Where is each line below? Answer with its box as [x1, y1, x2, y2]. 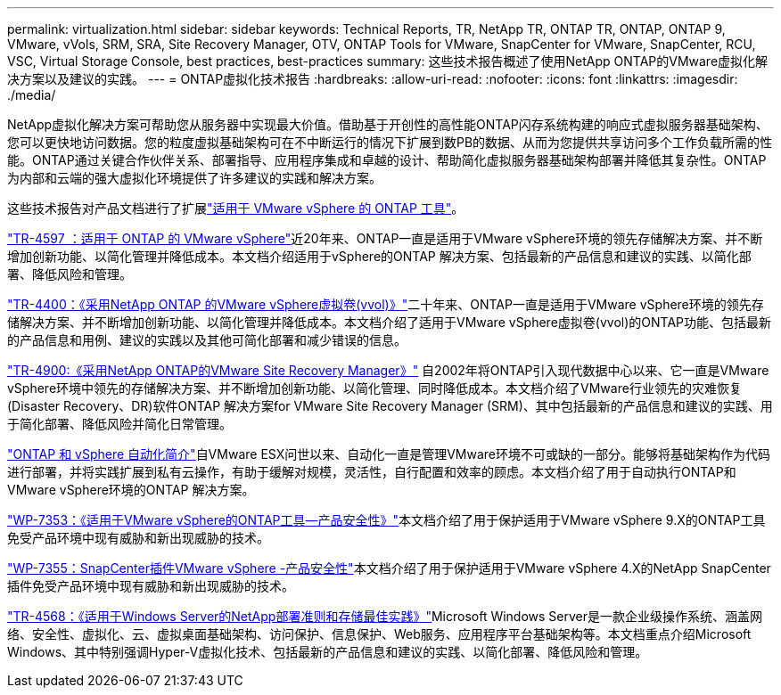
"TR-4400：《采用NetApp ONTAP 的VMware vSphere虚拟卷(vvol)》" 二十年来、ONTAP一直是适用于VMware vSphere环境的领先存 [7, 297, 764, 312]
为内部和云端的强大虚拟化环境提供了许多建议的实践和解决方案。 [7, 170, 382, 185]
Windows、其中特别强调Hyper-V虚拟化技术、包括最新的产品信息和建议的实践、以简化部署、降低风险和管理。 [7, 644, 648, 659]
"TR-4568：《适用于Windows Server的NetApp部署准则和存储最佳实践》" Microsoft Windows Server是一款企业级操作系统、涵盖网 [7, 609, 763, 624]
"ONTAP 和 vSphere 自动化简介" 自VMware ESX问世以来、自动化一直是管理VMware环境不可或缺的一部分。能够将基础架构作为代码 [7, 446, 771, 462]
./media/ [7, 87, 56, 102]
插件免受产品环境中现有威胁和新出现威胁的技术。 [7, 578, 294, 593]
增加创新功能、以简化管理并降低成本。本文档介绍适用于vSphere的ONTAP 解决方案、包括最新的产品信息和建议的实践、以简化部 [7, 249, 752, 264]
